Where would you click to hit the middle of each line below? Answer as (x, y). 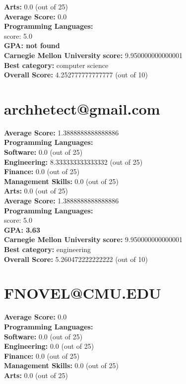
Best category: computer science (56, 65)
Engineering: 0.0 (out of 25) (49, 346)
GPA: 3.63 (22, 229)
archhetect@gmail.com (82, 108)
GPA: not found (32, 45)
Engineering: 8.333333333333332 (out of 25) (73, 161)
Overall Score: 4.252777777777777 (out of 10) (76, 75)
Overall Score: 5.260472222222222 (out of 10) (76, 259)
